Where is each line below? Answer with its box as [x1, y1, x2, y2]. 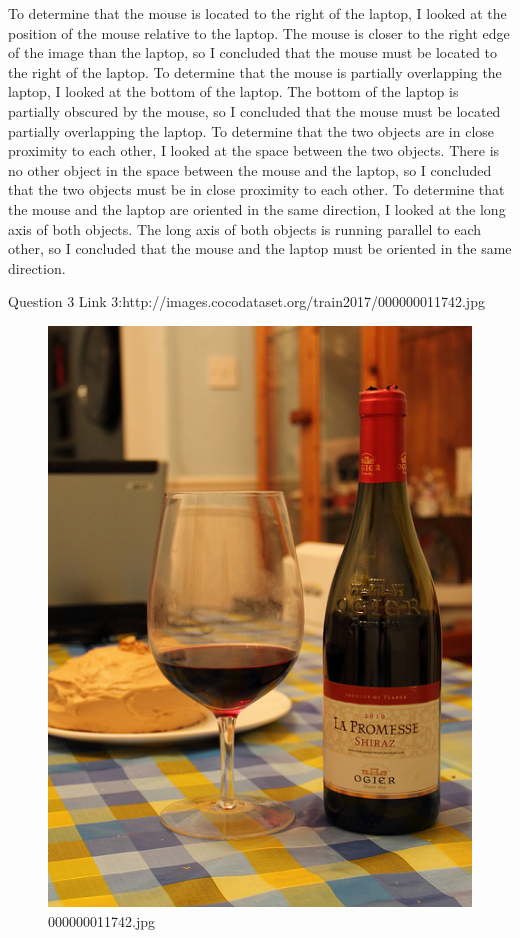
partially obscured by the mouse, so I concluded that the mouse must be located [8, 100, 501, 121]
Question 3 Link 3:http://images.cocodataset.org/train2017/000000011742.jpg [8, 291, 485, 312]
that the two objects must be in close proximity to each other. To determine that [8, 179, 505, 200]
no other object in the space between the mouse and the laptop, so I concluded [8, 159, 492, 180]
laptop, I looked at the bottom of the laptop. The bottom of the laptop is [8, 81, 459, 102]
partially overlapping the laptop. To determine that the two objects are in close [8, 120, 495, 141]
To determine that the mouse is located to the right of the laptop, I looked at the [8, 3, 507, 23]
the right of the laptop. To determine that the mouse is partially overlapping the [8, 61, 502, 82]
